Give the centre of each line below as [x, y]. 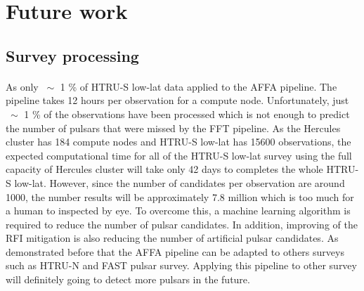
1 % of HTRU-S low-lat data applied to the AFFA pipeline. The [199, 86]
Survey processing [72, 55]
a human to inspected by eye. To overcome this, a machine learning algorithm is [178, 211]
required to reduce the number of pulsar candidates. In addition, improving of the [182, 224]
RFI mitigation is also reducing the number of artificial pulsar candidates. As [172, 238]
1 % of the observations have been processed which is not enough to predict [187, 114]
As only [22, 86]
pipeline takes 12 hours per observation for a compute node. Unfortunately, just [177, 100]
